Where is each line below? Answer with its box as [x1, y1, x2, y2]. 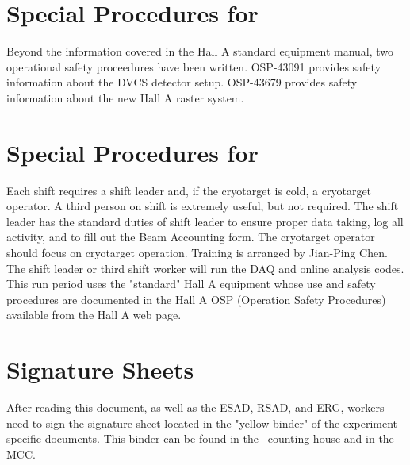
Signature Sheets [6, 353, 194, 386]
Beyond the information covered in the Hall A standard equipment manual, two [6, 43, 394, 60]
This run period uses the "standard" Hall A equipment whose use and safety [6, 275, 376, 292]
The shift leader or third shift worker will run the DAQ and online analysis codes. [6, 259, 404, 276]
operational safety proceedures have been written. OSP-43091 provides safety [6, 58, 381, 75]
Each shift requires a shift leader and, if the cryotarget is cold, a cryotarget [6, 182, 372, 198]
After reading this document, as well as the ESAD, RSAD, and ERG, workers [6, 399, 385, 416]
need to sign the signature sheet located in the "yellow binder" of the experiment [6, 414, 398, 431]
